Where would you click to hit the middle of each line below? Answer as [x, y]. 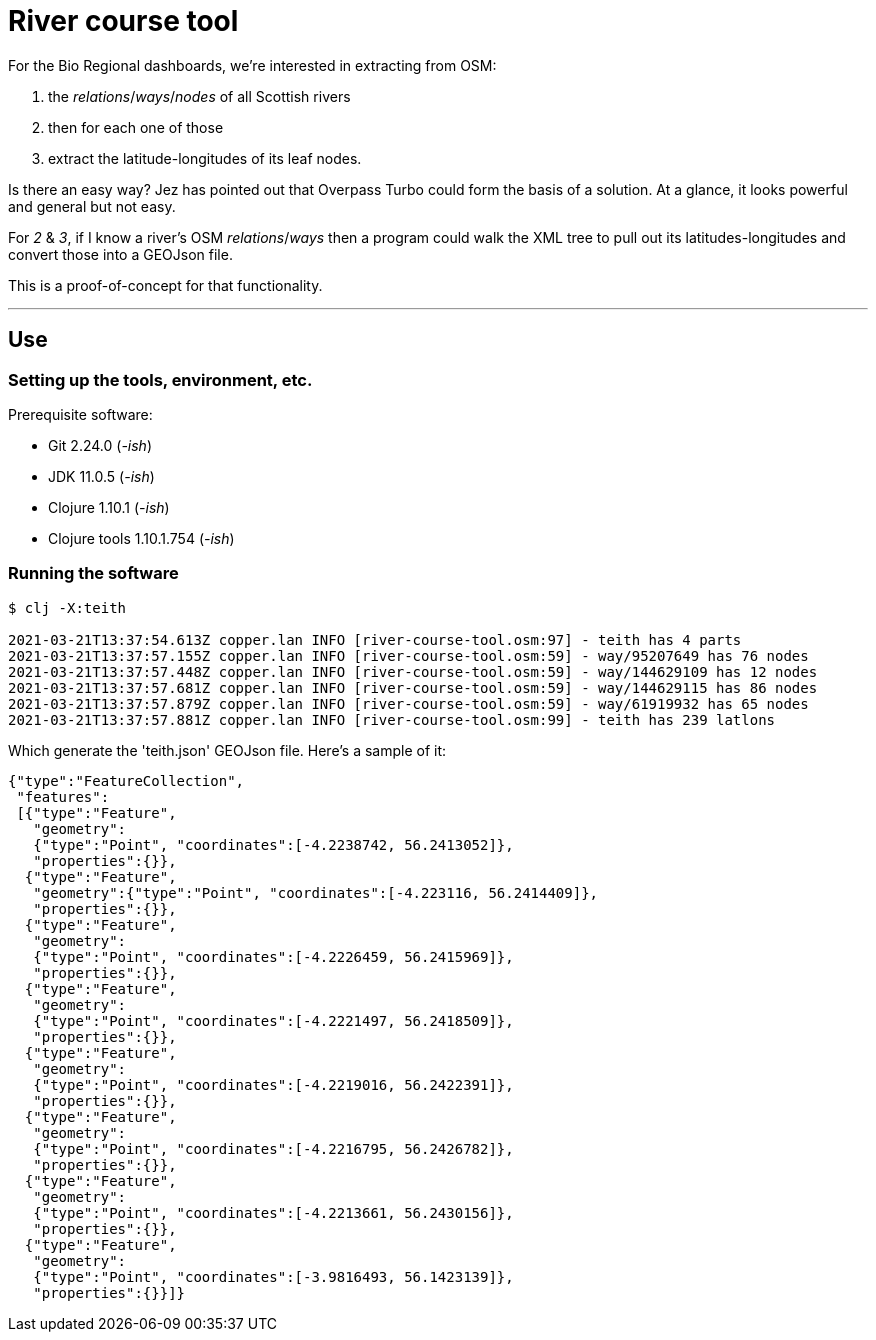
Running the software [93, 573]
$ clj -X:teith [67, 607]
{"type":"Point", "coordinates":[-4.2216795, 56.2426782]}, [273, 1148]
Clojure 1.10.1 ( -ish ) [109, 507]
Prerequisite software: [80, 414]
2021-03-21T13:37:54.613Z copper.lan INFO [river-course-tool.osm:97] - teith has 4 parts [375, 639]
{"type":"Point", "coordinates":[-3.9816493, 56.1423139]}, [273, 1276]
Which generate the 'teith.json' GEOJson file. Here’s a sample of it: [227, 750]
